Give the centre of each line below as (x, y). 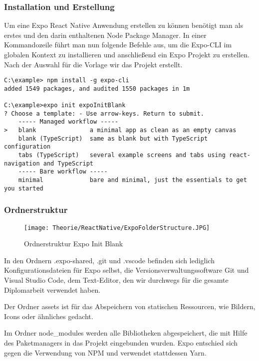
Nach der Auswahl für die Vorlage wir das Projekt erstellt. (93, 64)
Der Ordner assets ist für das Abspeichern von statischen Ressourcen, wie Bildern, (130, 306)
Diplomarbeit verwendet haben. (52, 289)
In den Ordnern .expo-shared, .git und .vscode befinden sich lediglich (109, 260)
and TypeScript (68, 163)
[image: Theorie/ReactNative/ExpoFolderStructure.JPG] (117, 228)
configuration (27, 147)
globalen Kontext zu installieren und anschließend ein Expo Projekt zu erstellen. (127, 54)
